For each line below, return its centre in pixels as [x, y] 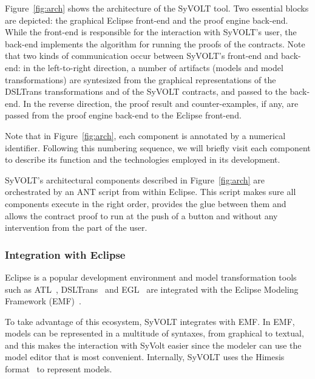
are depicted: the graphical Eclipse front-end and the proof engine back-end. [147, 20]
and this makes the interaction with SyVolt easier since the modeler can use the [153, 345]
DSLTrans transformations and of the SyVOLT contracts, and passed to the [146, 91]
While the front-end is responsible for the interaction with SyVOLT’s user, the [151, 32]
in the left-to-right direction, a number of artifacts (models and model [153, 67]
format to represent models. [59, 369]
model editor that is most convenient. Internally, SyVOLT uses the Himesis [145, 357]
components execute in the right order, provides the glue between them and [146, 203]
